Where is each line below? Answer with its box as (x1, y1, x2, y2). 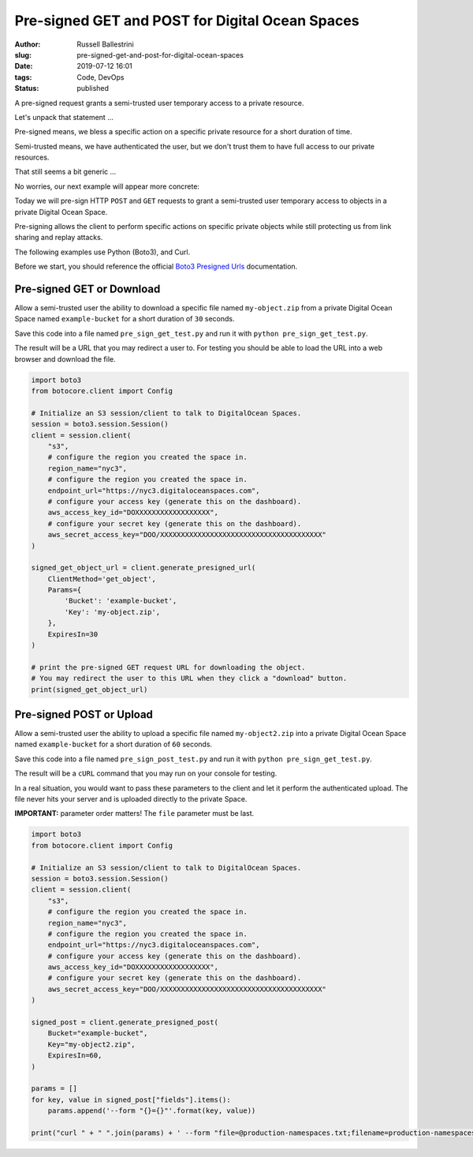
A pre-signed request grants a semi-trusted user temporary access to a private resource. (14, 98, 304, 107)
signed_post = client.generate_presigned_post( (31, 1018, 218, 1027)
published (76, 84, 110, 93)
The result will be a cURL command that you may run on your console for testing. (14, 768, 277, 778)
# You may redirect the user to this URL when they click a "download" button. (31, 674, 348, 683)
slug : (14, 50, 32, 59)
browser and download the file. (14, 354, 116, 363)
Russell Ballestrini (76, 39, 134, 49)
